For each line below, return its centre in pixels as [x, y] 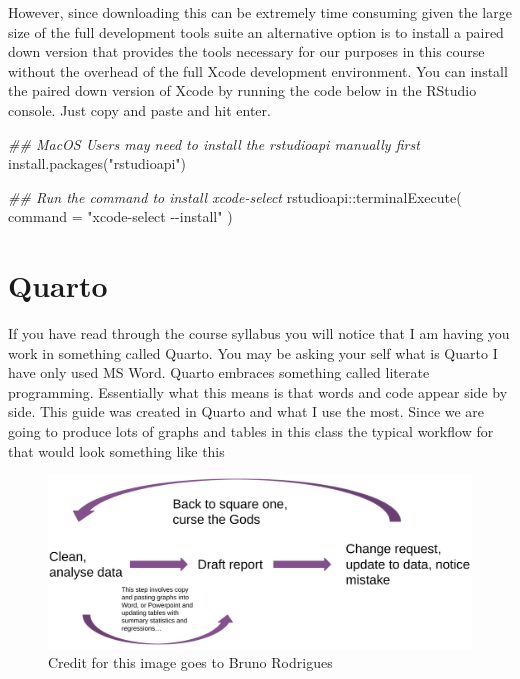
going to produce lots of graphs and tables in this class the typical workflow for [251, 431]
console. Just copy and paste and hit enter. [139, 109]
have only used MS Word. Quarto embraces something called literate [219, 372]
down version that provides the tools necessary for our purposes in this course [246, 51]
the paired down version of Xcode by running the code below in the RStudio [242, 90]
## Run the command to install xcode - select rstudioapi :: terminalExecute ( [235, 196]
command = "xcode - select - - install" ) [120, 216]
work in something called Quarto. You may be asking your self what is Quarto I [253, 352]
